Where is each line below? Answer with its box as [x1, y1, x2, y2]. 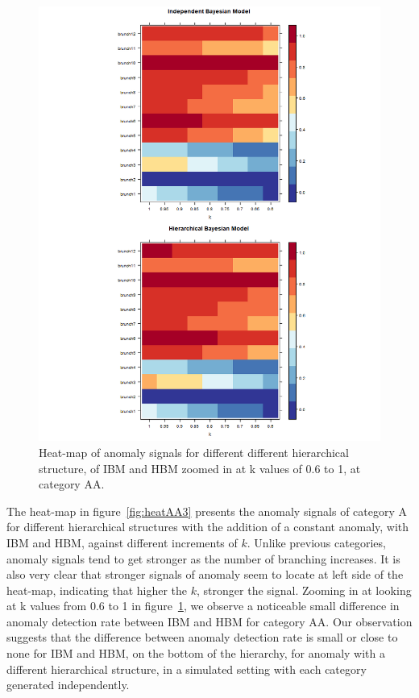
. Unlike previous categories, [247, 534, 386, 551]
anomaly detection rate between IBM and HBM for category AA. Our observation [6, 613, 413, 629]
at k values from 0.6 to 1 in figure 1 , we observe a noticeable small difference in [6, 597, 400, 614]
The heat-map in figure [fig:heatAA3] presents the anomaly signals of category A [6, 502, 408, 519]
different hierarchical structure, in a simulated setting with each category [6, 660, 367, 677]
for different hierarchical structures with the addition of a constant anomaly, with [6, 518, 409, 535]
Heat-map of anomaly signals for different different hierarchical [39, 443, 349, 460]
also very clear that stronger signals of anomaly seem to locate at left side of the [6, 566, 404, 583]
